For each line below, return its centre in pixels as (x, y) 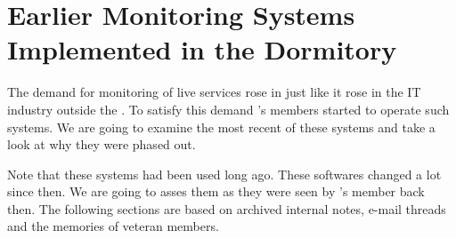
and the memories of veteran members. (113, 226)
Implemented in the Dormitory (202, 49)
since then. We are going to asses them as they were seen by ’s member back (216, 191)
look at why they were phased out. (102, 144)
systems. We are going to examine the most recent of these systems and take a (221, 127)
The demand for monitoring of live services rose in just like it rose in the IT (214, 92)
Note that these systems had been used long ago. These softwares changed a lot (224, 174)
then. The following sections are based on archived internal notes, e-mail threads (227, 208)
